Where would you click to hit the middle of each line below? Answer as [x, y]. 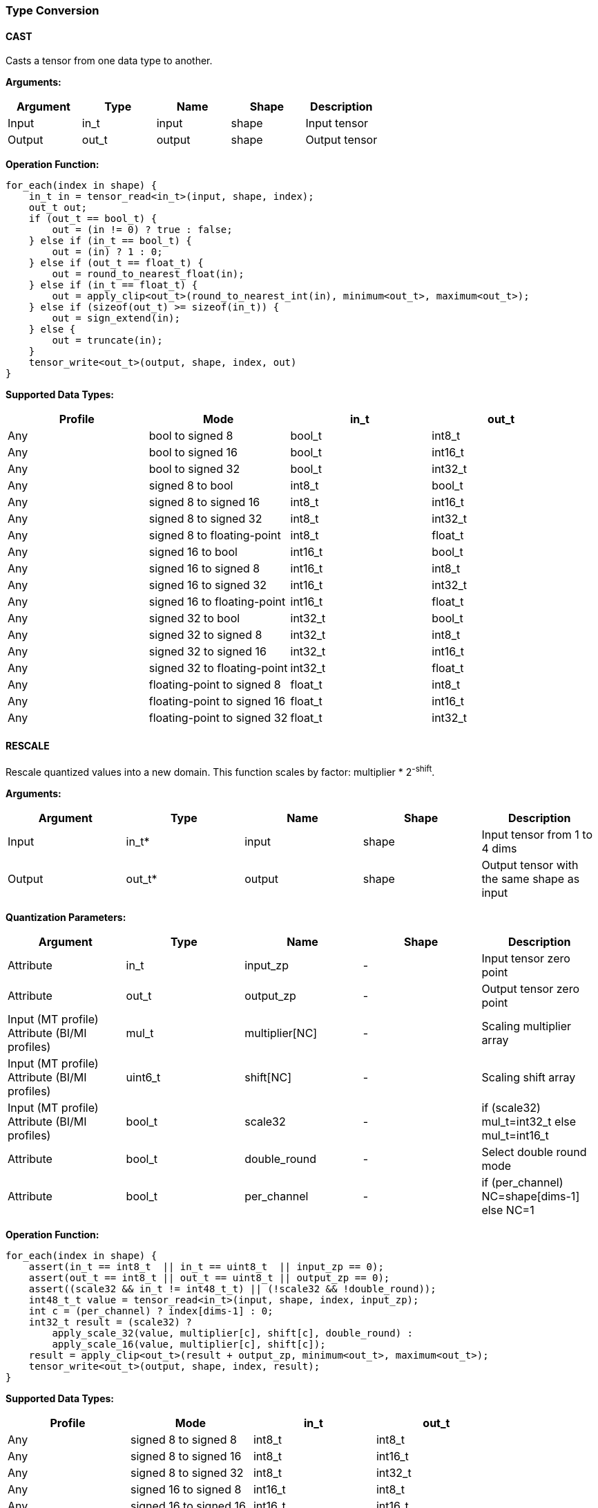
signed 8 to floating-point [215, 536]
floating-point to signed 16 [217, 701]
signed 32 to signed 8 [205, 635]
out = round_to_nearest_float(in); [148, 274]
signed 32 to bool [194, 618]
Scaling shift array [529, 1078]
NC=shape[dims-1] [531, 1197]
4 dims [499, 849]
